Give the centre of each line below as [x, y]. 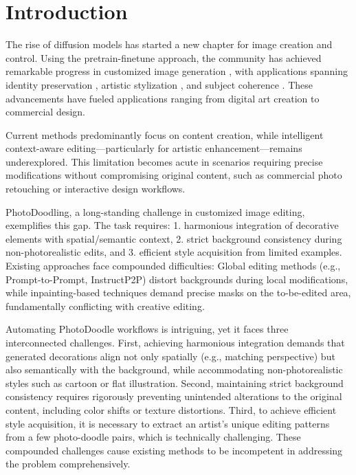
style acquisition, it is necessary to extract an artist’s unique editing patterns [168, 423]
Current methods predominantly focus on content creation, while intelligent [165, 134]
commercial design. [45, 112]
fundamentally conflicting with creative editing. [105, 306]
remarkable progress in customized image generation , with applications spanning [177, 71]
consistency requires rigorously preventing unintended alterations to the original [174, 396]
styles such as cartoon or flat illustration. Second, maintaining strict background [175, 383]
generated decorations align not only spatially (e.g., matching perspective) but [170, 356]
